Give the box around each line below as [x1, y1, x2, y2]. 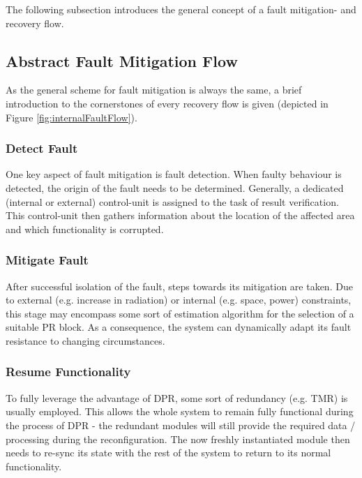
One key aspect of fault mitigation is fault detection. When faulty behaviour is [6, 167, 342, 181]
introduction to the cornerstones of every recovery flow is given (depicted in [6, 96, 329, 110]
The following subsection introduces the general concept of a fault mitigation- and [6, 2, 356, 16]
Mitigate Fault [6, 251, 89, 269]
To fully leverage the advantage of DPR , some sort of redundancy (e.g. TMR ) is [6, 390, 348, 405]
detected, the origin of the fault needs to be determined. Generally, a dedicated [6, 180, 344, 195]
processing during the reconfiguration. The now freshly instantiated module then [6, 431, 350, 446]
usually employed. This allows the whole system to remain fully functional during [6, 404, 354, 419]
